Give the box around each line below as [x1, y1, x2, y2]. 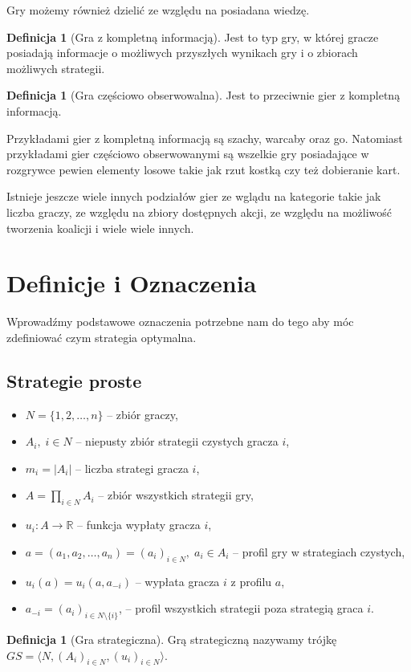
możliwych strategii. [6, 59, 105, 76]
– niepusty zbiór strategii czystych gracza [75, 433, 279, 450]
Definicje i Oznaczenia [6, 267, 257, 299]
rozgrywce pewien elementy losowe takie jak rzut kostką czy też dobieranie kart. [6, 161, 401, 177]
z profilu [230, 572, 272, 589]
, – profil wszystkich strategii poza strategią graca [118, 600, 364, 617]
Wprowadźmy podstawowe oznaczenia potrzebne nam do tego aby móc [6, 313, 354, 330]
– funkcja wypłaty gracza [77, 516, 201, 533]
